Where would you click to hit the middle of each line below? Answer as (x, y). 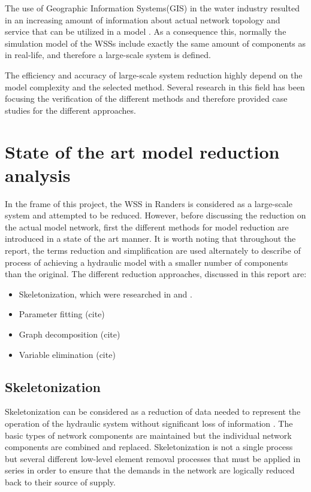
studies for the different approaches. (70, 110)
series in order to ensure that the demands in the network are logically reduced (150, 470)
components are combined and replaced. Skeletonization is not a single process (149, 447)
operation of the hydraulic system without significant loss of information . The (149, 423)
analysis (38, 174)
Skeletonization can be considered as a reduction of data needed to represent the (153, 411)
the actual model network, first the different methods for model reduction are (147, 227)
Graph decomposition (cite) (70, 334)
